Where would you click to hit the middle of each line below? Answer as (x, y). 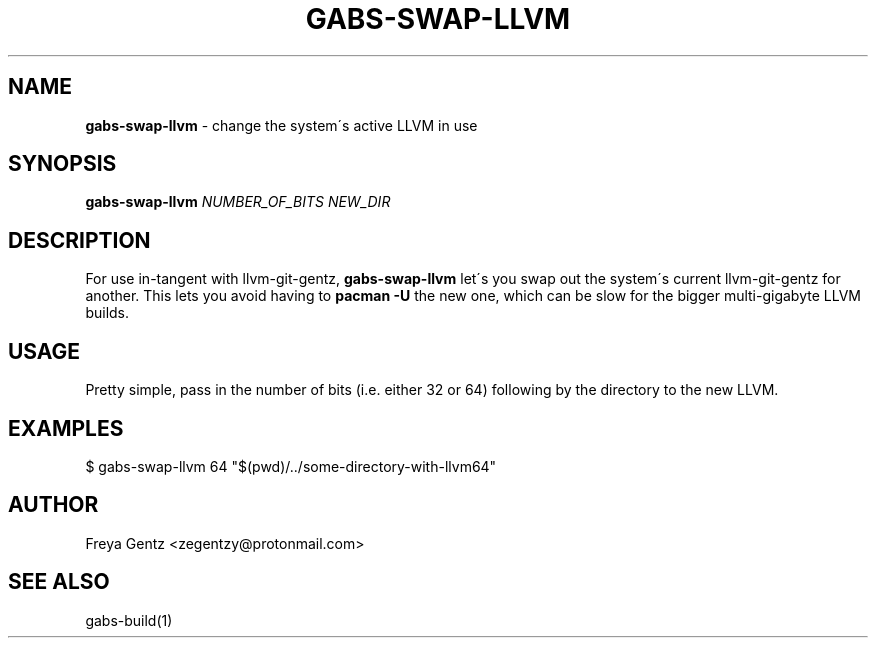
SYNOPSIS (62, 164)
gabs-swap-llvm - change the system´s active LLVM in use (281, 125)
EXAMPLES (66, 428)
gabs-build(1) (129, 620)
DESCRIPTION (79, 240)
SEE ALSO (59, 582)
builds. (107, 313)
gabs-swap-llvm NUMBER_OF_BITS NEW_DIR (238, 202)
